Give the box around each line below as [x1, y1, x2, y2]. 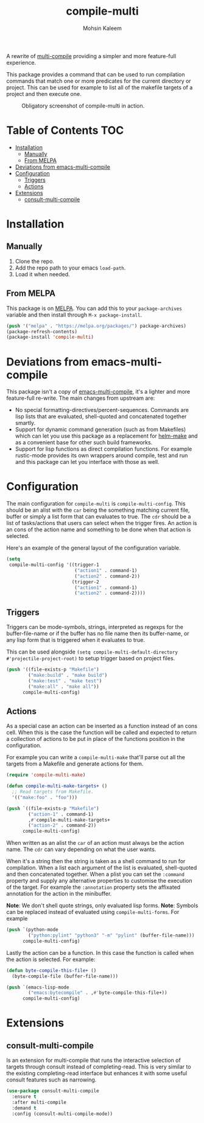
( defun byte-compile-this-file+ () [6, 967, 97, 973]
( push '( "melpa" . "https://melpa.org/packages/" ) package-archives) [6, 323, 187, 329]
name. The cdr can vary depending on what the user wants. [6, 845, 157, 853]
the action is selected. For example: [6, 955, 96, 963]
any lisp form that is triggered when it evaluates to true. [6, 636, 145, 644]
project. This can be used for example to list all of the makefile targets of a [6, 84, 193, 91]
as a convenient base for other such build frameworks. [15, 439, 153, 446]
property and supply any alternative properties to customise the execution [6, 877, 193, 885]
